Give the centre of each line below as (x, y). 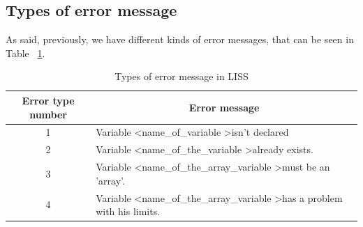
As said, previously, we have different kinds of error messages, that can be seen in (180, 39)
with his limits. (128, 211)
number (48, 114)
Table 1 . (25, 53)
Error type (48, 100)
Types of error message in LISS (181, 76)
